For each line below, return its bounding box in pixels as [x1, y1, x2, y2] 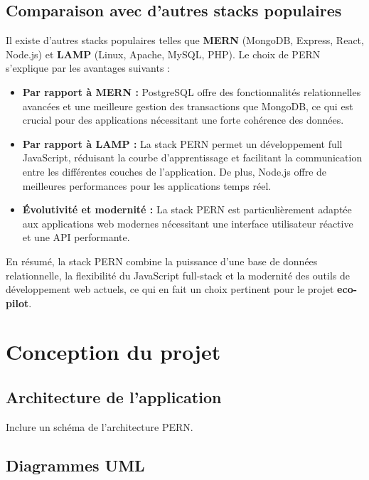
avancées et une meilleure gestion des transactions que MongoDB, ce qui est [22, 98, 353, 113]
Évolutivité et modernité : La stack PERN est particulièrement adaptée [22, 202, 352, 217]
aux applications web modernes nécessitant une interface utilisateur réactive [22, 215, 353, 230]
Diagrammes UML [6, 454, 145, 476]
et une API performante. [22, 230, 130, 245]
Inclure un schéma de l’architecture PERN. [6, 419, 193, 434]
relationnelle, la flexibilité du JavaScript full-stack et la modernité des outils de [6, 267, 350, 282]
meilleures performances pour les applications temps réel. [22, 178, 272, 193]
